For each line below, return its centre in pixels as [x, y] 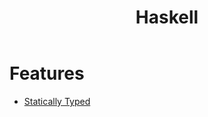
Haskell [167, 17]
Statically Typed [57, 101]
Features [47, 73]
